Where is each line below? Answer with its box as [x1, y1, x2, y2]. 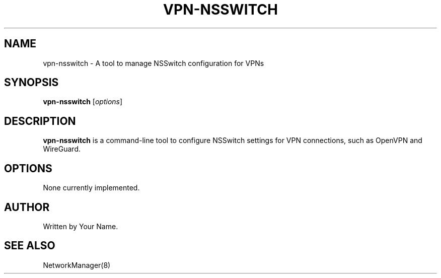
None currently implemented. [43, 183, 140, 192]
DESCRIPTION [4, 114, 76, 127]
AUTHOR [4, 200, 50, 214]
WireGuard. [43, 145, 81, 154]
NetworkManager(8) [43, 260, 111, 269]
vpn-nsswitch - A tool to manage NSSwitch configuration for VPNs [43, 58, 264, 67]
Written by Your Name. [43, 222, 118, 231]
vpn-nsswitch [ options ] [43, 97, 123, 106]
